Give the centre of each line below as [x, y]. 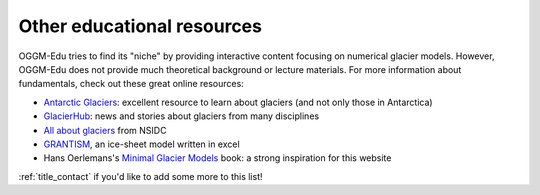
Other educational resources [140, 26]
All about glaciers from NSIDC [105, 130]
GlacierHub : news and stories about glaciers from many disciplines [181, 116]
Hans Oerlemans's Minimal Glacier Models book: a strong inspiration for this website [217, 158]
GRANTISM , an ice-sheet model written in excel [141, 144]
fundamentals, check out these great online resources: [131, 84]
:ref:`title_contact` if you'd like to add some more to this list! [140, 176]
